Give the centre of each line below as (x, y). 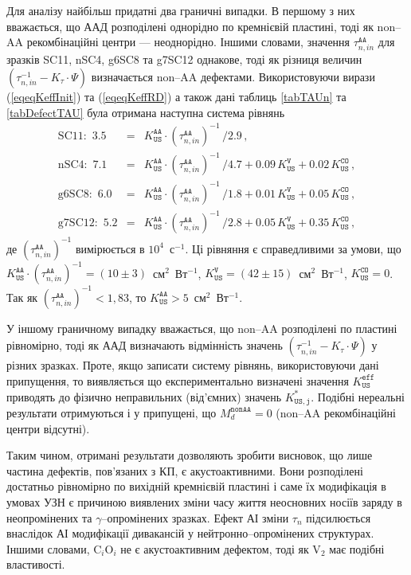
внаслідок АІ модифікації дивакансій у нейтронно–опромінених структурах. (190, 533)
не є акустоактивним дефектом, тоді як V (221, 548)
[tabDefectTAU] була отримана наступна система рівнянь (146, 112)
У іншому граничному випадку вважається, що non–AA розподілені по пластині (202, 328)
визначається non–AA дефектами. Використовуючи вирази (233, 76)
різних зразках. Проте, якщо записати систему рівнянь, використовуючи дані (193, 365)
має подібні (357, 548)
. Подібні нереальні (358, 396)
